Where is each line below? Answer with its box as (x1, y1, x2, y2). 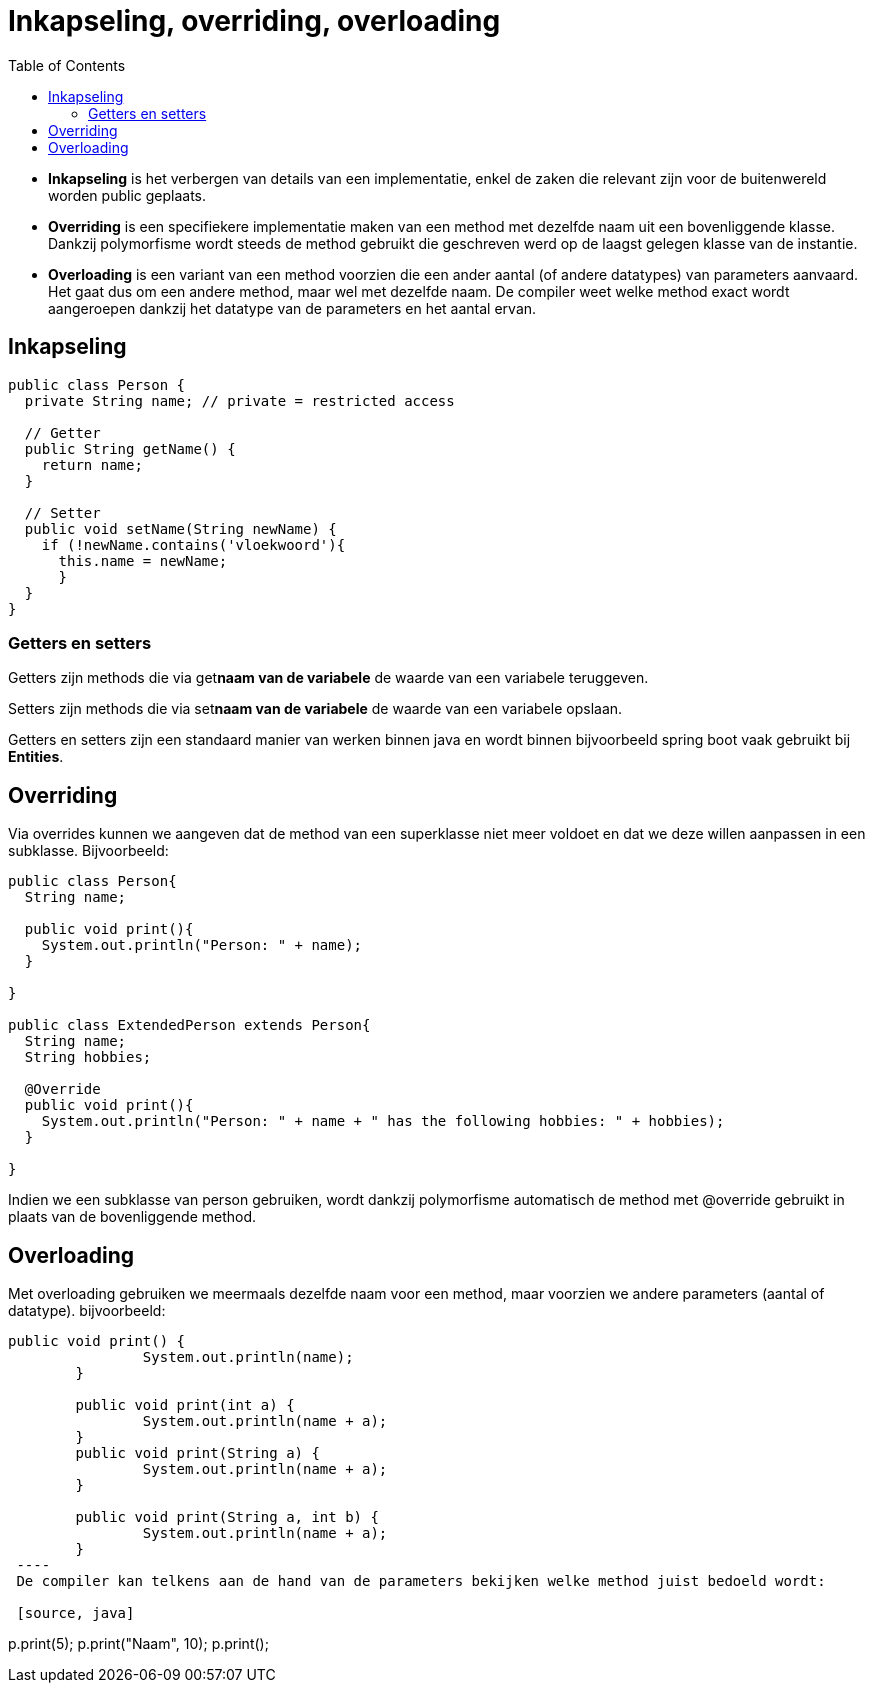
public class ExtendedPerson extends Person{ (8, 1017, 371, 1034)
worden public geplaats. (48, 186, 207, 204)
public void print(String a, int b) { (75, 1509, 379, 1526)
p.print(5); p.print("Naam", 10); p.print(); (8, 1635, 269, 1653)
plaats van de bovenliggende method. (8, 1208, 257, 1226)
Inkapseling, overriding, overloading (8, 4, 501, 38)
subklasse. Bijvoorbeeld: (8, 842, 169, 860)
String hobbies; (24, 1049, 152, 1066)
